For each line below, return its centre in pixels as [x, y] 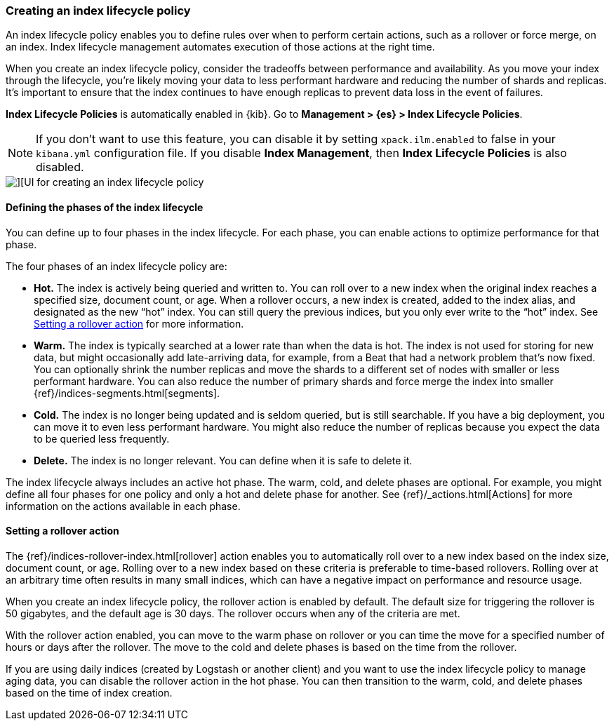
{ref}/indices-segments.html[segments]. [127, 393]
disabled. [60, 167]
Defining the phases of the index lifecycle [105, 207]
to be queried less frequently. [102, 438]
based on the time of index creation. [89, 692]
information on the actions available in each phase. [123, 506]
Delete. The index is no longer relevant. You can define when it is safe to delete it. [223, 460]
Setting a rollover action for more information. [139, 323]
